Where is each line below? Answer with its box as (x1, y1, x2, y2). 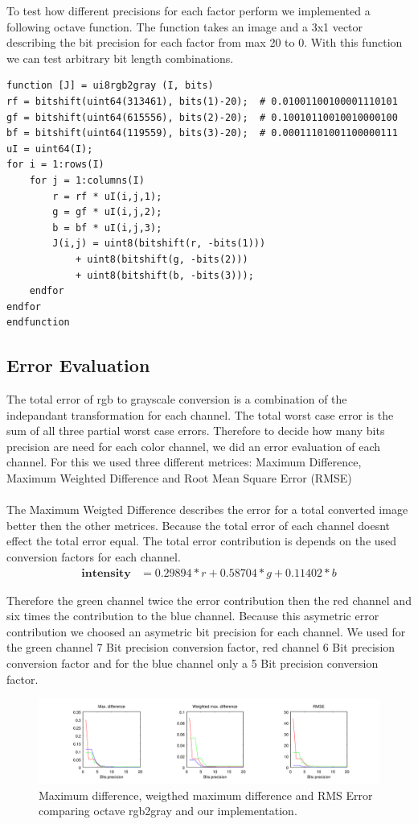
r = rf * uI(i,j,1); (52, 190, 162, 202)
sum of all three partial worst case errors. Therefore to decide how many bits (6, 422, 385, 439)
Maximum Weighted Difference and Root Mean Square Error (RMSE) (6, 470, 352, 487)
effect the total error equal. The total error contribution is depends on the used (6, 532, 397, 549)
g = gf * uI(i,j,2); (52, 206, 162, 218)
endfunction (6, 317, 70, 329)
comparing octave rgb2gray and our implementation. (39, 802, 297, 819)
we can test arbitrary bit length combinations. (6, 49, 234, 66)
